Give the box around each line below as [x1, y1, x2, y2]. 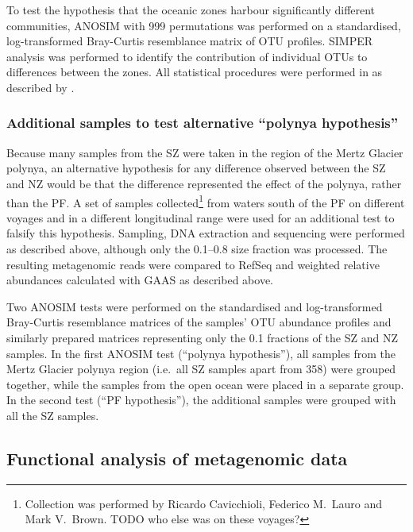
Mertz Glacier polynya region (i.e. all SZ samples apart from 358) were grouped [6, 360, 396, 377]
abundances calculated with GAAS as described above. [6, 272, 273, 288]
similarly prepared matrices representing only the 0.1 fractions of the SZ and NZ [6, 329, 398, 345]
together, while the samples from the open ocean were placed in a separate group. [6, 376, 404, 392]
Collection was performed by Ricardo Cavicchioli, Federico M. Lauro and [25, 495, 383, 511]
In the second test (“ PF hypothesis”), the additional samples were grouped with [6, 391, 396, 408]
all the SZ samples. [6, 407, 99, 423]
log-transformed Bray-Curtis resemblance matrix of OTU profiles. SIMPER [6, 33, 373, 49]
